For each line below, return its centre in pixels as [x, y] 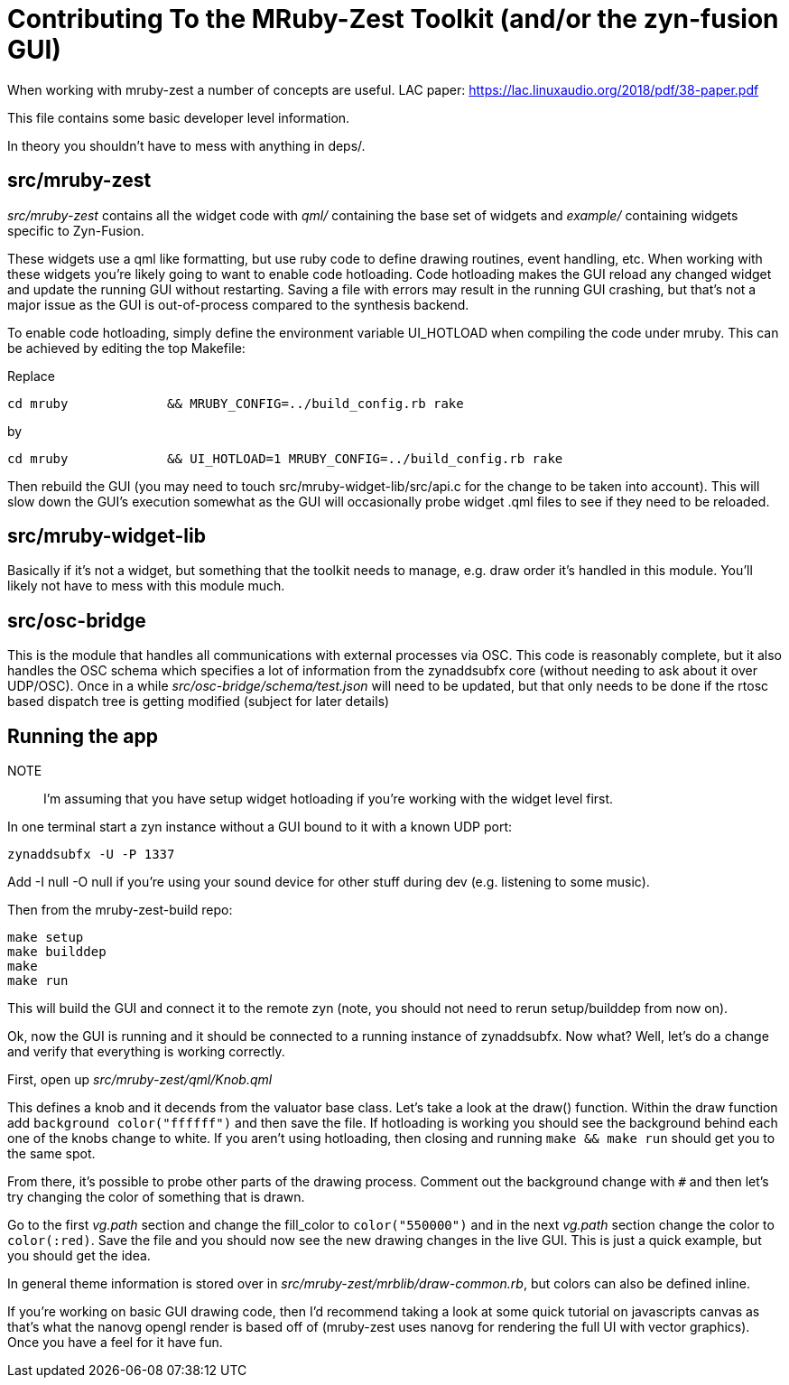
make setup [46, 938]
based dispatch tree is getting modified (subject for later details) [199, 702]
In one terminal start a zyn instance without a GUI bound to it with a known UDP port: [260, 827]
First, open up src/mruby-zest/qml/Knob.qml [140, 1080]
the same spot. [51, 1154]
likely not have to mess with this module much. [146, 586]
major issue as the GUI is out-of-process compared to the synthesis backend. [238, 304]
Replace [31, 376]
